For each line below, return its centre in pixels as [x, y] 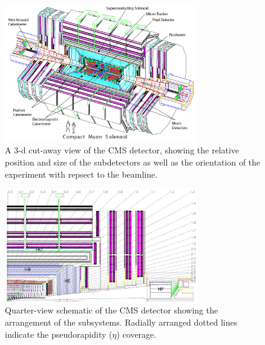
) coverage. [136, 334]
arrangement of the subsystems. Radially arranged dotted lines [121, 322]
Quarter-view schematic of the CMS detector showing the [112, 310]
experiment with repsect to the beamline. [81, 174]
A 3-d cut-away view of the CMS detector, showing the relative [122, 150]
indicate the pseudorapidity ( [59, 334]
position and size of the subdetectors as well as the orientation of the [133, 162]
